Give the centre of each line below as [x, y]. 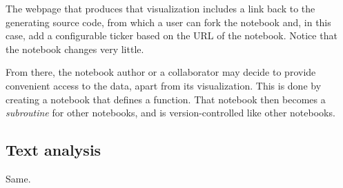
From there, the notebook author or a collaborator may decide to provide [161, 72]
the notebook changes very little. [75, 49]
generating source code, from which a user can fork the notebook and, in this [168, 22]
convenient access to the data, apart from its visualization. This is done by [164, 85]
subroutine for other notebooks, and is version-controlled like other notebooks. [170, 113]
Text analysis [53, 150]
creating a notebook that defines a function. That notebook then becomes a [166, 99]
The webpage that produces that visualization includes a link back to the [160, 8]
